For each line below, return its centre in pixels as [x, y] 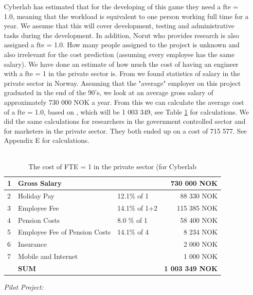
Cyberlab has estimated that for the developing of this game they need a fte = [121, 6]
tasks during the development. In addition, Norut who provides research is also [122, 35]
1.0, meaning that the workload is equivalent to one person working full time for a [126, 16]
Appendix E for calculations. [47, 140]
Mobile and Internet [48, 256]
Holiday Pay [36, 195]
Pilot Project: [24, 287]
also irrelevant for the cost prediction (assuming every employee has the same [119, 54]
